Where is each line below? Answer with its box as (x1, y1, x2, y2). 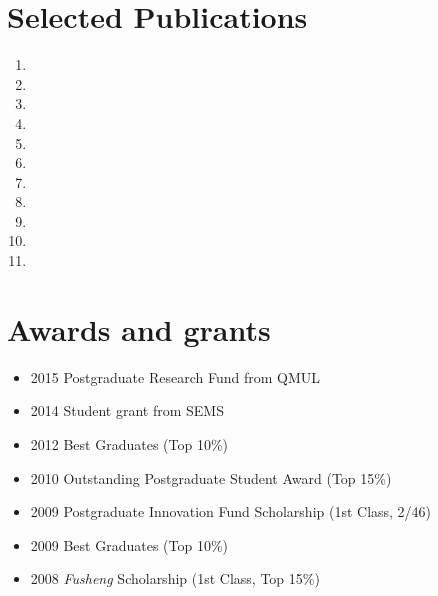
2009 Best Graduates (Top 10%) (30, 534, 229, 555)
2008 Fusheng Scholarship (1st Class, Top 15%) (30, 568, 320, 589)
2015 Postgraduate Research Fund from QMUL (30, 366, 321, 387)
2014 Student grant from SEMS (30, 400, 224, 421)
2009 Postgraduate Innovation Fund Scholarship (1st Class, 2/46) (30, 501, 432, 522)
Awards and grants (7, 308, 271, 349)
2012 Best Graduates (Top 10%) (30, 433, 229, 454)
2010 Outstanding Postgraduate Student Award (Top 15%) (30, 467, 392, 488)
